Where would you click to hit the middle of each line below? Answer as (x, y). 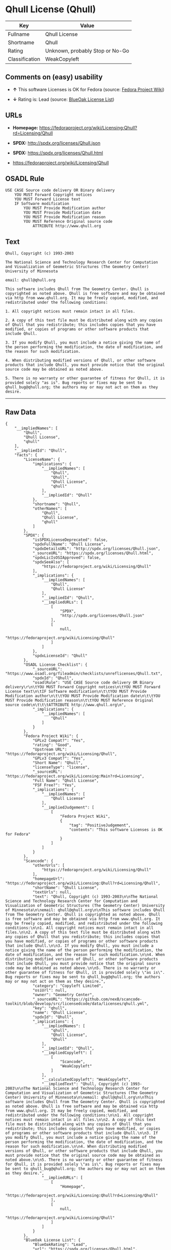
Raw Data (21, 412)
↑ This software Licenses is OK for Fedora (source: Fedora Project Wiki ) (88, 89)
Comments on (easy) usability (54, 77)
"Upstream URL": (50, 749)
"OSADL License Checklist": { (55, 665)
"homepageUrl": (49, 879)
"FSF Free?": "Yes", (54, 785)
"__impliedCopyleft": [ (67, 1053)
